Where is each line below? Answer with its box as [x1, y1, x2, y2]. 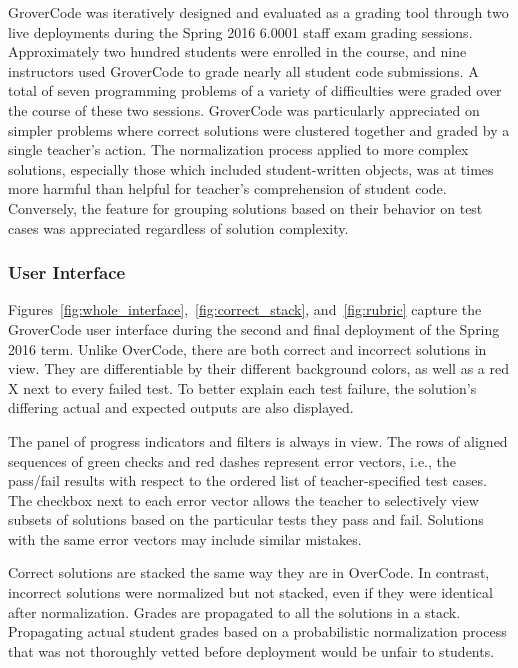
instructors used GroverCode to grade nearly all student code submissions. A [8, 60, 479, 81]
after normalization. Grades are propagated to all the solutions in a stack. [8, 601, 461, 622]
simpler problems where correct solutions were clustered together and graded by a [8, 119, 510, 140]
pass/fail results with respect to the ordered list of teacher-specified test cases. [8, 470, 487, 491]
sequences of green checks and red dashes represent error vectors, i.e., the [8, 450, 456, 471]
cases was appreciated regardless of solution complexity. [8, 217, 349, 238]
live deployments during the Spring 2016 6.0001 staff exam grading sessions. [8, 21, 473, 42]
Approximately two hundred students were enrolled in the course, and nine [8, 41, 467, 62]
